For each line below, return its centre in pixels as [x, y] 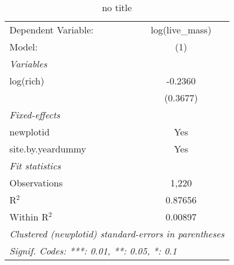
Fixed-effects [35, 115]
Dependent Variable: [51, 30]
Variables [29, 64]
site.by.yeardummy [48, 149]
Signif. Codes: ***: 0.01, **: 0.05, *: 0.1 [93, 251]
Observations [36, 183]
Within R [29, 217]
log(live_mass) [181, 30]
